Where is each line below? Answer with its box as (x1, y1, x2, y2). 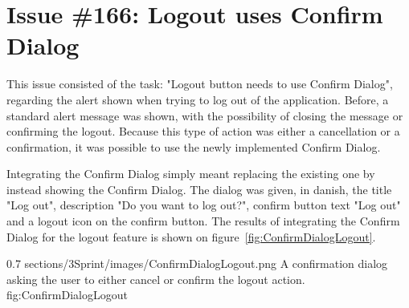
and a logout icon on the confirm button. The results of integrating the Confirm (6, 213, 400, 229)
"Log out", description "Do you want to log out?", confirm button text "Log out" (6, 197, 401, 213)
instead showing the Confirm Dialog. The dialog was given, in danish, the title (6, 180, 392, 197)
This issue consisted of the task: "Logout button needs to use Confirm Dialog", (6, 75, 393, 92)
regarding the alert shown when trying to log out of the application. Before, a (6, 91, 389, 107)
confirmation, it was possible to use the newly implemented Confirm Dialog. (6, 138, 381, 155)
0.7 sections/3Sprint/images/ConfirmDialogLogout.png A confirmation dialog (6, 255, 388, 272)
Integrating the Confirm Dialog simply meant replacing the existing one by (6, 165, 375, 182)
